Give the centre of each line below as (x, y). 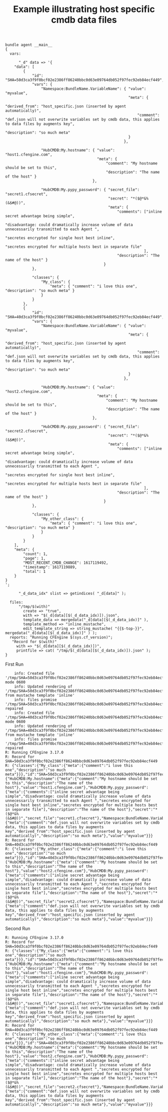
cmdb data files (84, 20)
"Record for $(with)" (34, 642)
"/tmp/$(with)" (34, 607)
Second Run (18, 928)
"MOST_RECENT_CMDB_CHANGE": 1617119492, (66, 563)
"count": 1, (36, 554)
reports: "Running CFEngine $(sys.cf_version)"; (61, 638)
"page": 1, (34, 559)
